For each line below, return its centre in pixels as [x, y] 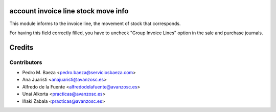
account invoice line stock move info [69, 11]
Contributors [26, 62]
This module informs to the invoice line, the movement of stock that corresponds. [95, 24]
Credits [21, 47]
